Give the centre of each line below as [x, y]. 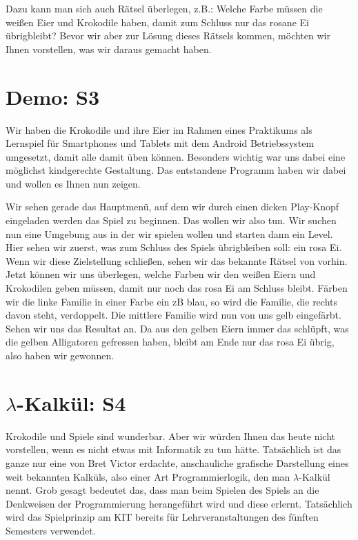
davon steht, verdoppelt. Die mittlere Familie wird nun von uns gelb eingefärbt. [173, 315]
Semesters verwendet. [51, 530]
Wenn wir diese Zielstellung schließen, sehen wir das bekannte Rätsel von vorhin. [177, 260]
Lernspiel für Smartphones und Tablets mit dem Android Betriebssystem [160, 143]
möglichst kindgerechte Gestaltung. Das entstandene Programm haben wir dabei [176, 170]
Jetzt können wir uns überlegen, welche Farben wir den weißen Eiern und [161, 274]
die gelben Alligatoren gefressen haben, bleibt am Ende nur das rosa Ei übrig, [170, 342]
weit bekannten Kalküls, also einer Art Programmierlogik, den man [148, 476]
